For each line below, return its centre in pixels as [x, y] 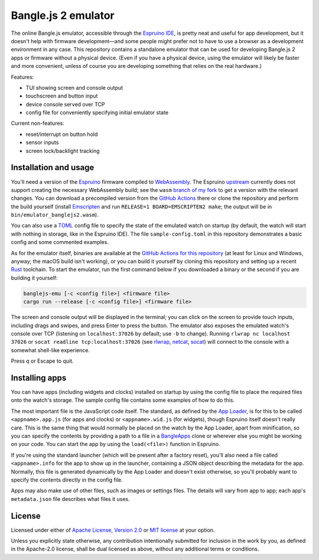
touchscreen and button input [62, 96]
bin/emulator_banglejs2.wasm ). [55, 215]
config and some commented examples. [60, 242]
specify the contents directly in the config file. [67, 480]
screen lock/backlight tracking [63, 151]
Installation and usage [53, 167]
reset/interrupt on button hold [62, 134]
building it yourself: [34, 278]
